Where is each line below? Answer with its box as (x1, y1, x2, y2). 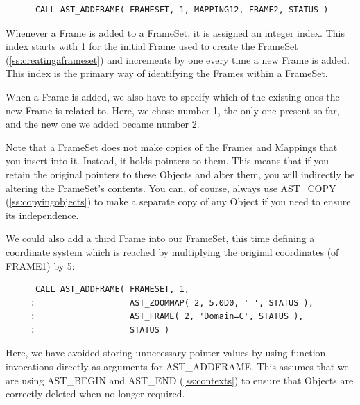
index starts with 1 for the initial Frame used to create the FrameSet (6, 39, 298, 53)
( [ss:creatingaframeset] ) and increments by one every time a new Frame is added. (6, 52, 350, 67)
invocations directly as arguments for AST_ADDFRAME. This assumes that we (6, 359, 349, 374)
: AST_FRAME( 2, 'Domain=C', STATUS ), (30, 311, 304, 322)
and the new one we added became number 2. (6, 117, 200, 131)
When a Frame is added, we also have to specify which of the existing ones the (6, 89, 340, 103)
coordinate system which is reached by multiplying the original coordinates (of (6, 244, 339, 259)
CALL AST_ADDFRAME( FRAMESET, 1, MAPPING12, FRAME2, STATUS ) (35, 5, 329, 15)
